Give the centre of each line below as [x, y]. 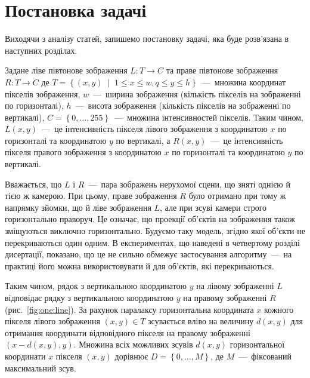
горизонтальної [257, 344]
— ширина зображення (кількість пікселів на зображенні [197, 93]
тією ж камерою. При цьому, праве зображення [91, 196]
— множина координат [244, 82]
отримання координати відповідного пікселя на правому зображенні [128, 332]
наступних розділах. [41, 50]
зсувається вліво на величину [201, 321]
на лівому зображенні [235, 286]
